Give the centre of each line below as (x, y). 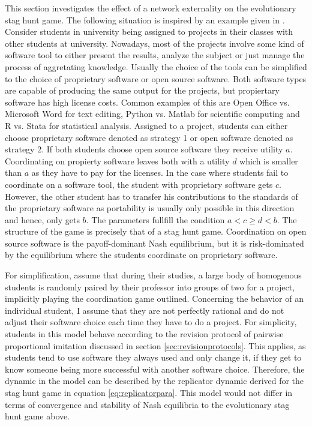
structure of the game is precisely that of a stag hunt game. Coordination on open (156, 231)
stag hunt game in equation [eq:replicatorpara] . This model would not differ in (149, 392)
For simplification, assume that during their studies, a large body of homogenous (153, 275)
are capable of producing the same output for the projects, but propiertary (142, 90)
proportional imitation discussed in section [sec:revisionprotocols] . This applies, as (155, 345)
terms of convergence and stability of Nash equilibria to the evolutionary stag (147, 404)
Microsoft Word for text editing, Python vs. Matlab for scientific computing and (152, 114)
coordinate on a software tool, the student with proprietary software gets (139, 184)
